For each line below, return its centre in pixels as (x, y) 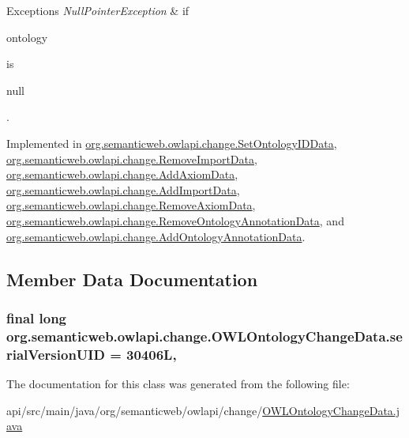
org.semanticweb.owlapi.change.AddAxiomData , (122, 174)
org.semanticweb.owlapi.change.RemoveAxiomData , (131, 205)
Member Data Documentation (132, 279)
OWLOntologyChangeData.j (331, 410)
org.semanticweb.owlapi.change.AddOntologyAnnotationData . (156, 236)
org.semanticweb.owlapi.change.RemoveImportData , (132, 159)
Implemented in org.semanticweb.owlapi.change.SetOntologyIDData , (172, 143)
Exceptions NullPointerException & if (98, 10)
